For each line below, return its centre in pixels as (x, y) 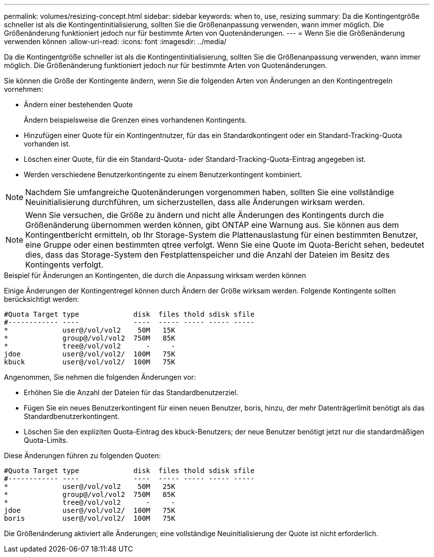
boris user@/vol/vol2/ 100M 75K (90, 518)
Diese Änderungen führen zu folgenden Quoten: (82, 455)
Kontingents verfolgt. (64, 265)
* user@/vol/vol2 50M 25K (90, 487)
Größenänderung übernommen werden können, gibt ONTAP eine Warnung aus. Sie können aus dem (212, 225)
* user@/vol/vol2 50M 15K (90, 330)
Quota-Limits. (46, 440)
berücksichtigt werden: (42, 299)
